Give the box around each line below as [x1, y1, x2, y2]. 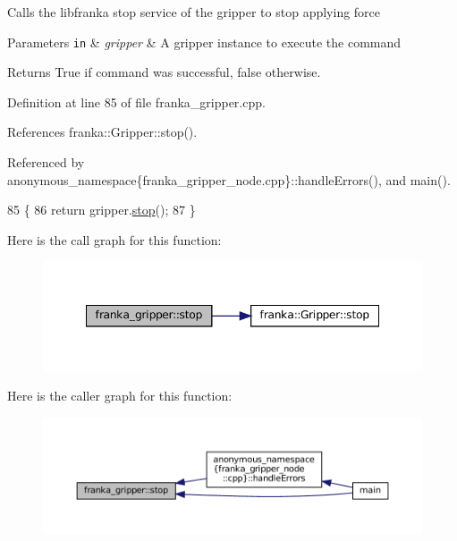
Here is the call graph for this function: [7, 230, 222, 249]
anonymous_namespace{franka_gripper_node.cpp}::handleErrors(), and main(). [7, 170, 451, 189]
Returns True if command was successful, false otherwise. [7, 63, 321, 81]
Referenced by [7, 153, 85, 172]
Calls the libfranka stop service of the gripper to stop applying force [7, 3, 381, 21]
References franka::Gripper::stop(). [7, 123, 198, 141]
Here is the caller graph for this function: [7, 386, 233, 405]
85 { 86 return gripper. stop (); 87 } [7, 200, 196, 219]
